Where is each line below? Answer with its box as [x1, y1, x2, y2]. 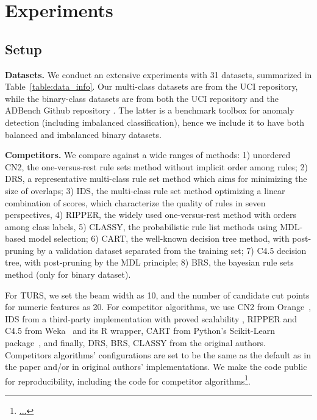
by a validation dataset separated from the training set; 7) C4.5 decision [37, 244, 307, 256]
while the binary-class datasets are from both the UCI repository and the [5, 92, 279, 104]
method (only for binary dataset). [5, 268, 131, 281]
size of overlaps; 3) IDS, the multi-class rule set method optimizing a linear [5, 184, 285, 197]
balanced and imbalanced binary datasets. [5, 128, 162, 140]
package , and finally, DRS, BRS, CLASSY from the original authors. [5, 336, 266, 349]
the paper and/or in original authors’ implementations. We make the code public [5, 360, 307, 373]
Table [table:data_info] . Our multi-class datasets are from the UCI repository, [5, 80, 298, 93]
